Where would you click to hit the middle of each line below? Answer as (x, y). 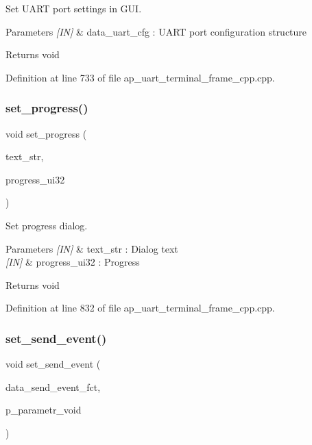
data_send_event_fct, (53, 386)
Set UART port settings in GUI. (74, 8)
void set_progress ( (46, 133)
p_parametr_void (44, 410)
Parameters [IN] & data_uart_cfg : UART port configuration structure (156, 31)
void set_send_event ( (53, 364)
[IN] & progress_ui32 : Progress (73, 262)
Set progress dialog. (47, 225)
